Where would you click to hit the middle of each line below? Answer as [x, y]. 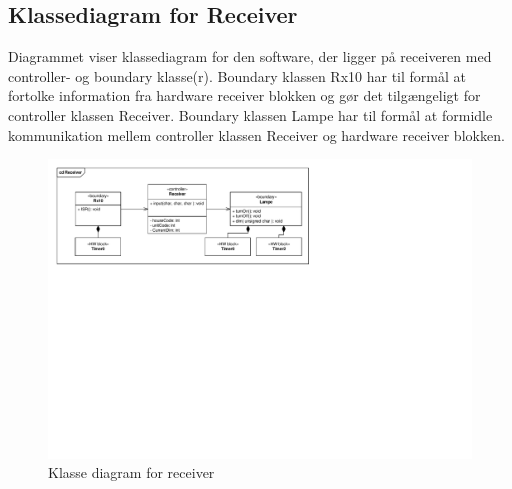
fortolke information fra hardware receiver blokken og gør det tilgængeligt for [244, 95]
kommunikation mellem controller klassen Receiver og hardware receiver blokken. [256, 134]
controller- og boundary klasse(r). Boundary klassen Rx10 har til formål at [237, 75]
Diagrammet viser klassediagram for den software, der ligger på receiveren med [250, 56]
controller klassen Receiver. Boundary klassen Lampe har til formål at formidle [250, 114]
